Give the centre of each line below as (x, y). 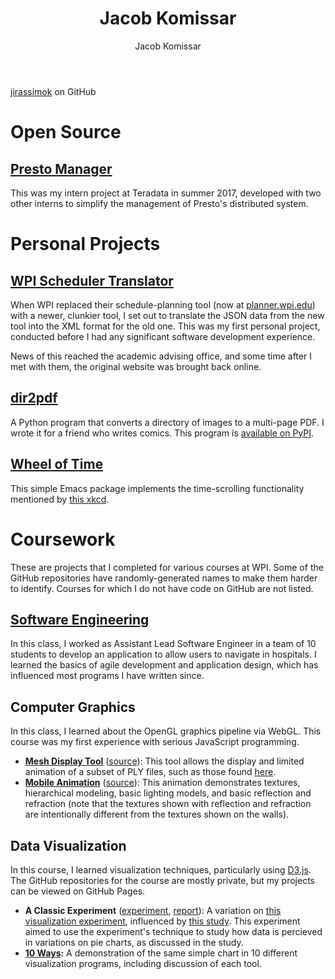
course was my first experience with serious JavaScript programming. (155, 742)
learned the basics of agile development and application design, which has (164, 665)
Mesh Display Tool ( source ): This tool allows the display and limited (164, 761)
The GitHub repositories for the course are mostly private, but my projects (162, 880)
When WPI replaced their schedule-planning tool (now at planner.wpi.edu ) (163, 304)
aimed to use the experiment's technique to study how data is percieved (173, 931)
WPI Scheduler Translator (92, 280)
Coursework (63, 539)
